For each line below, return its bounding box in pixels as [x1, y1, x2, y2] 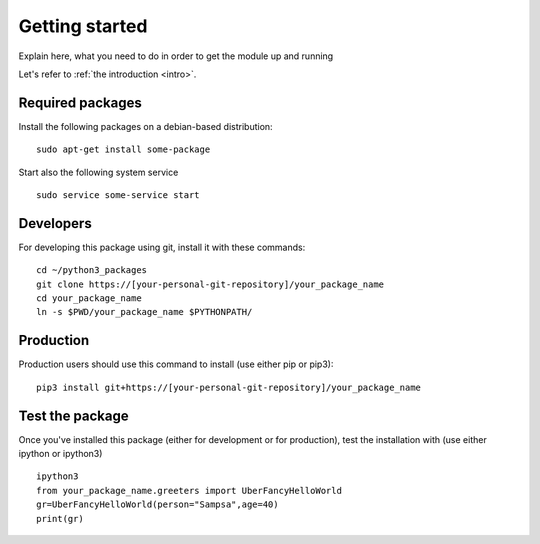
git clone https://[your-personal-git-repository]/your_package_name [36, 278, 385, 290]
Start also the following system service [18, 166, 179, 178]
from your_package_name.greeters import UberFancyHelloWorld [36, 485, 342, 496]
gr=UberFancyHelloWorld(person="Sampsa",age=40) [36, 499, 279, 510]
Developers [18, 215, 92, 232]
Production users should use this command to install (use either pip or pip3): [18, 358, 334, 370]
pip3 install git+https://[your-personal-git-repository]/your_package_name [36, 381, 422, 393]
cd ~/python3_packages [36, 265, 148, 276]
